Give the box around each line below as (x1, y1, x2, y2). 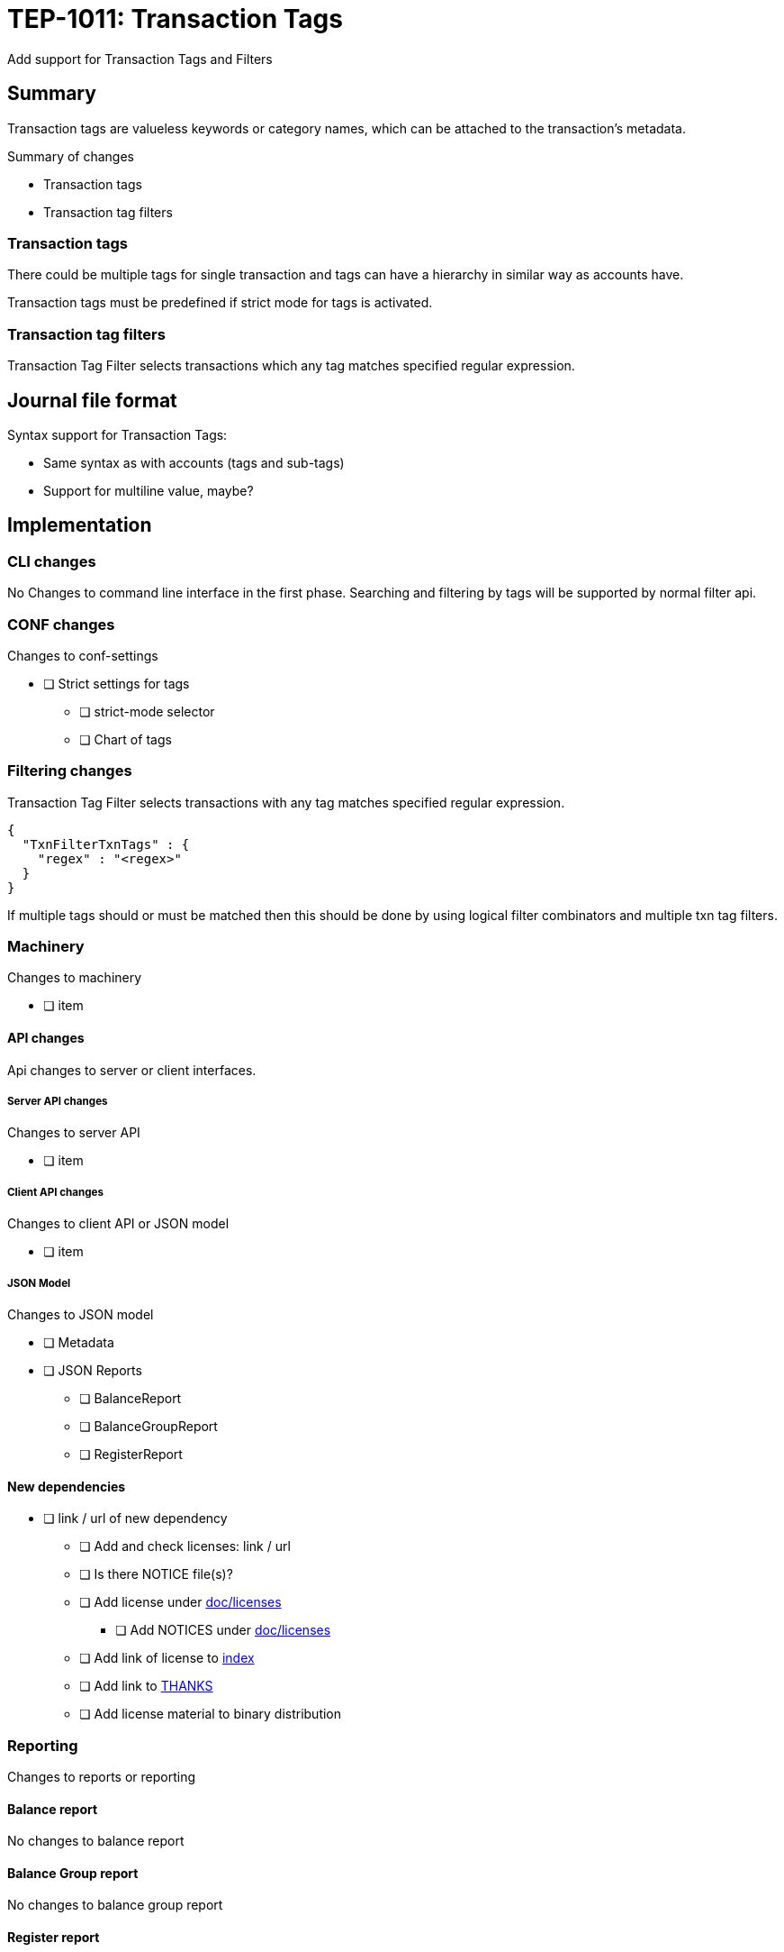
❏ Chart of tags (79, 731, 172, 747)
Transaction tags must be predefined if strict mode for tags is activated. (7, 295, 433, 311)
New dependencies (7, 1478, 126, 1494)
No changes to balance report (7, 1833, 185, 1849)
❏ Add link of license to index (79, 1650, 255, 1666)
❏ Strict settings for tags (43, 675, 190, 691)
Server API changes (7, 1095, 108, 1108)
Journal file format (7, 388, 177, 412)
